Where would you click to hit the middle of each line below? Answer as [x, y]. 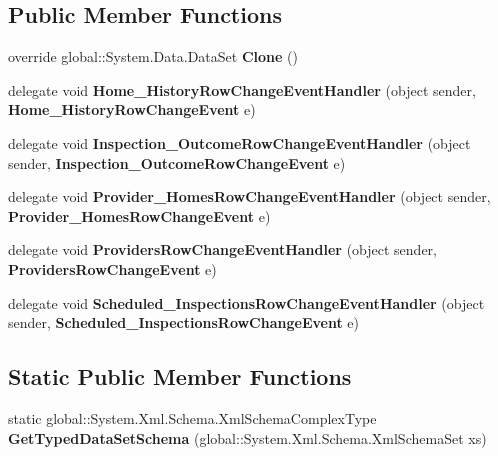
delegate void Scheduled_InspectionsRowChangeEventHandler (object [246, 302]
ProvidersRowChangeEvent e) [112, 268]
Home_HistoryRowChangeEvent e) [132, 109]
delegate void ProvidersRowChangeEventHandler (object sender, [222, 249]
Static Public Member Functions [180, 376]
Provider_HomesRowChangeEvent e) [139, 215]
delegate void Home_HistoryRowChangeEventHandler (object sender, [242, 89]
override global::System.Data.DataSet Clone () [153, 56]
